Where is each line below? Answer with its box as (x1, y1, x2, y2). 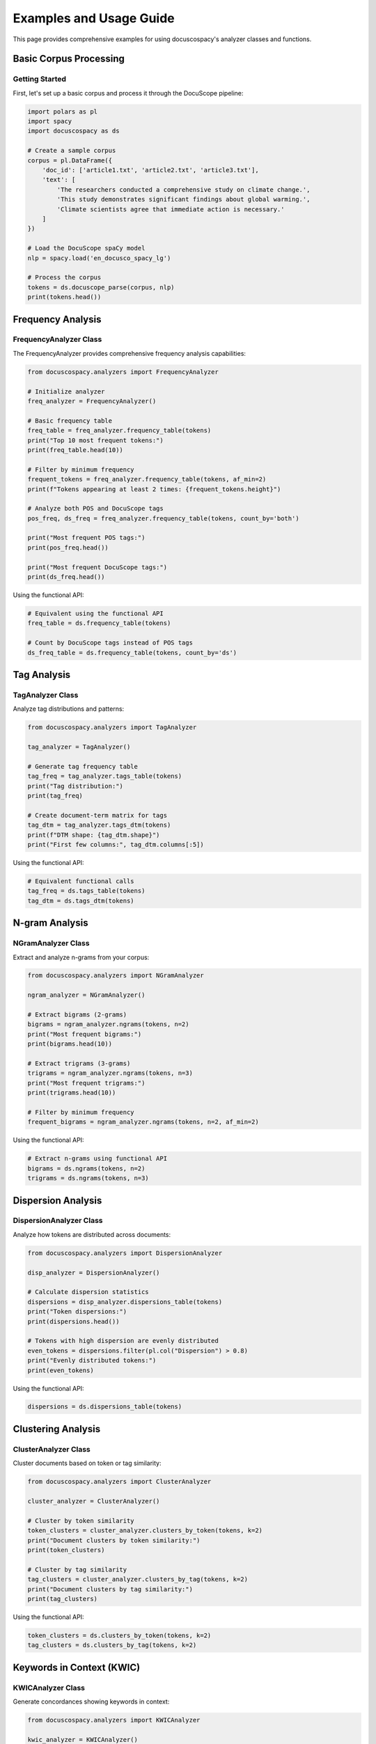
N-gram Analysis (13, 917, 88, 929)
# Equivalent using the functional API (27, 610, 164, 617)
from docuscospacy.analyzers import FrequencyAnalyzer (27, 368, 219, 376)
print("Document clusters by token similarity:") (27, 1536, 201, 1544)
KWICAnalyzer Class (13, 1683, 86, 1692)
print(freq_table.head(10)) (27, 446, 123, 453)
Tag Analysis (13, 668, 71, 680)
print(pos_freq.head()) (27, 543, 109, 551)
